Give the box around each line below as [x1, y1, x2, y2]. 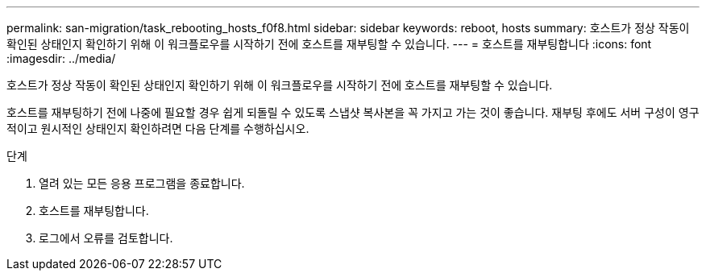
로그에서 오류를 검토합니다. [39, 231, 173, 245]
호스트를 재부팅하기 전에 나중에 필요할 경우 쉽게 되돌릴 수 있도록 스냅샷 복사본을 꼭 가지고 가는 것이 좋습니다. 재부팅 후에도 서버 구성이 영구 [6, 105, 700, 119]
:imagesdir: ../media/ [6, 52, 116, 65]
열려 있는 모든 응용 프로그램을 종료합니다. [39, 176, 245, 190]
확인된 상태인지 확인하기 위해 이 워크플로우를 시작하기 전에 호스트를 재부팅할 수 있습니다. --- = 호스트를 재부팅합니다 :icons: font [6, 37, 652, 51]
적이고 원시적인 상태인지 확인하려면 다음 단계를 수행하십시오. [6, 122, 309, 135]
